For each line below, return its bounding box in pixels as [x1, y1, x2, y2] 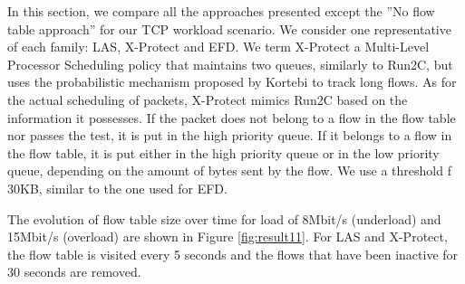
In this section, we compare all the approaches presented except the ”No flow [7, 2, 435, 20]
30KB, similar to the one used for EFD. [7, 178, 228, 197]
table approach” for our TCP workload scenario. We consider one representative [7, 19, 451, 38]
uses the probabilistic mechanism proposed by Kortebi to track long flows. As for [7, 72, 457, 91]
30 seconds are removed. [7, 262, 141, 281]
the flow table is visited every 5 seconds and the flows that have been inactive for [7, 244, 459, 263]
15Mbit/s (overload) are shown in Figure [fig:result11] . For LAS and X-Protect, [7, 227, 448, 246]
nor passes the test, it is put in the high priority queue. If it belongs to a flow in [7, 126, 452, 145]
